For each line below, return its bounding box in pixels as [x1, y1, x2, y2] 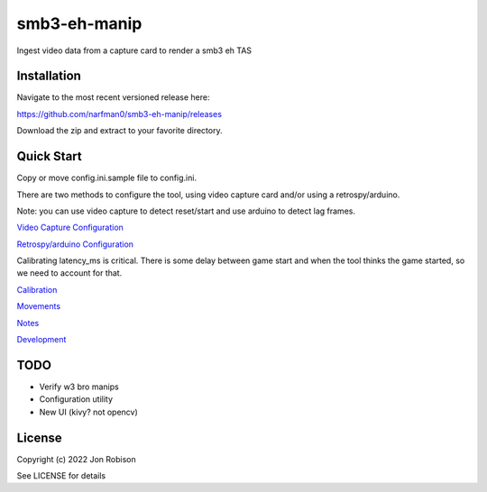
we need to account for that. [16, 268, 123, 278]
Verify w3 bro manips [39, 381, 119, 392]
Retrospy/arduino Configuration [16, 239, 134, 250]
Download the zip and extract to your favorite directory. [16, 125, 223, 136]
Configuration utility [39, 394, 113, 405]
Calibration [16, 284, 58, 295]
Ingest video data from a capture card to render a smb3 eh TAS [16, 45, 253, 56]
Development [16, 334, 67, 345]
